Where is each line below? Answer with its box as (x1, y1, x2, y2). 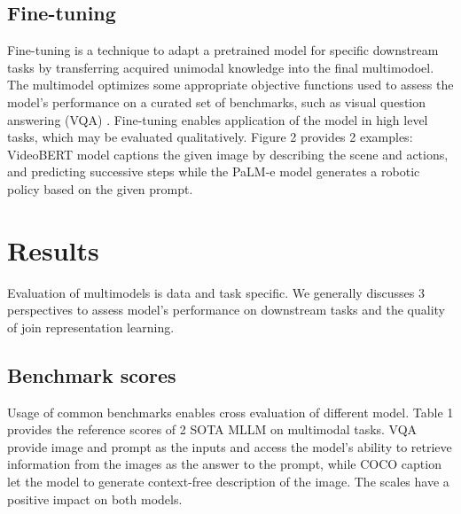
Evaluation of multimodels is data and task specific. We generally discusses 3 (7, 283, 426, 301)
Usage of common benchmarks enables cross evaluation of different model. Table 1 (7, 402, 454, 421)
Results (7, 231, 99, 268)
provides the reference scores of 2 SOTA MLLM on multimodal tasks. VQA (7, 420, 418, 439)
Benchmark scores (7, 361, 176, 388)
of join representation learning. (7, 317, 175, 336)
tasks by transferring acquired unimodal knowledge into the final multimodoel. (7, 58, 434, 76)
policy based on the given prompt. (7, 179, 193, 198)
